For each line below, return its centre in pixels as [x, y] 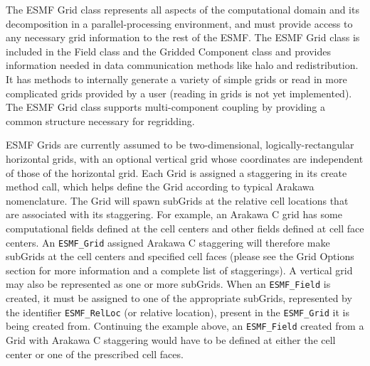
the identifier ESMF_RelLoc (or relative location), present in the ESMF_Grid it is [178, 312]
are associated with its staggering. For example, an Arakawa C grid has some [174, 214]
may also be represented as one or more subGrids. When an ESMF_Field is [168, 284]
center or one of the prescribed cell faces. [95, 354]
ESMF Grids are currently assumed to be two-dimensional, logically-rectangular [180, 145]
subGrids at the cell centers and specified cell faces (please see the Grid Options [180, 256]
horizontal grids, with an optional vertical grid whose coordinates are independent [185, 158]
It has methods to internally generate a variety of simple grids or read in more [176, 79]
